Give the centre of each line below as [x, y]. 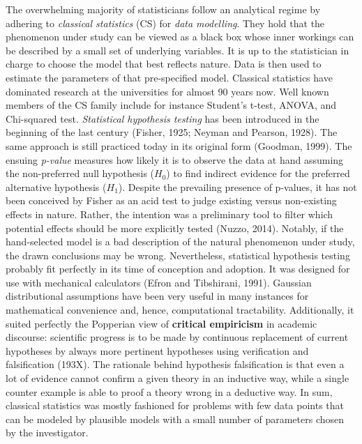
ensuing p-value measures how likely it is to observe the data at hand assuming [175, 159]
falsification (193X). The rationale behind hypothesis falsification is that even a [175, 364]
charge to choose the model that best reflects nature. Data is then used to [164, 64]
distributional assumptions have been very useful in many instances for [157, 296]
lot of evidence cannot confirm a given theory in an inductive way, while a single [178, 378]
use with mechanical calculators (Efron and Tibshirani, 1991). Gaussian [159, 282]
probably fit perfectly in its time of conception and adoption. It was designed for [178, 269]
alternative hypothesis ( [56, 186]
